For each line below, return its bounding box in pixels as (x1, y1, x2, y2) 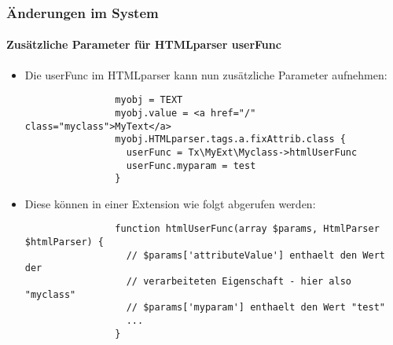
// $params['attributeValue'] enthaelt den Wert (126, 249, 385, 261)
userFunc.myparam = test (126, 160, 256, 171)
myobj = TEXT (115, 94, 183, 106)
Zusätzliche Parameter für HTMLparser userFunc (6, 36, 281, 53)
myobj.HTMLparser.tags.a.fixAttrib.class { (115, 134, 346, 145)
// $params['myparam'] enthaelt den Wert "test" (126, 302, 385, 314)
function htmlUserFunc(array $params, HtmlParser (115, 223, 380, 235)
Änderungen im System (6, 2, 159, 22)
